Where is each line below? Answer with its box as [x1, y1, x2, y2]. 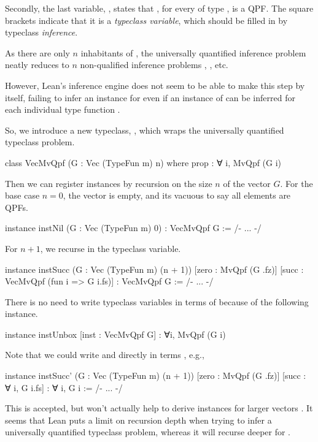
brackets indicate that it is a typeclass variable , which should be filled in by [5, 13, 288, 26]
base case [5, 189, 40, 202]
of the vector [223, 177, 271, 189]
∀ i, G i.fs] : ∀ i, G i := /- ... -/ [5, 381, 123, 394]
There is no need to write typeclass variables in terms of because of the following [5, 295, 309, 308]
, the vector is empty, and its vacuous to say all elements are [63, 189, 291, 202]
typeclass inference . [5, 26, 78, 39]
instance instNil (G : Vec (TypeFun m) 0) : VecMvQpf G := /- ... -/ [5, 221, 262, 234]
